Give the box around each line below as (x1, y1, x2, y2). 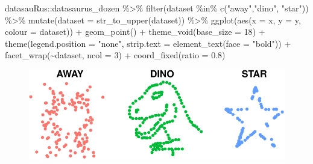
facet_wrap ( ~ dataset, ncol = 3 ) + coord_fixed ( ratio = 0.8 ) (5, 49, 226, 61)
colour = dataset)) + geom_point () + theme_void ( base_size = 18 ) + (5, 25, 265, 38)
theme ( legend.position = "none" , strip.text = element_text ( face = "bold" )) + (5, 37, 291, 49)
